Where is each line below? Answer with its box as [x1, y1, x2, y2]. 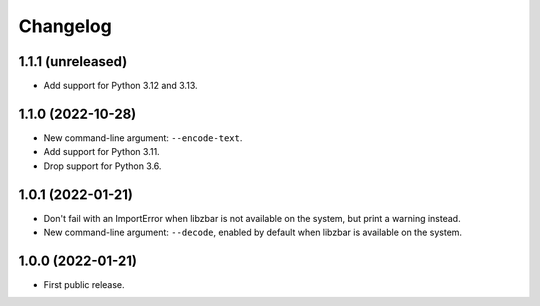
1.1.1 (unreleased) [18, 53, 128, 70]
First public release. [43, 278, 125, 290]
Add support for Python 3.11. [43, 146, 160, 158]
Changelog [18, 15, 112, 37]
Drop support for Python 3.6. [43, 160, 162, 172]
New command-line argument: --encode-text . [43, 131, 243, 144]
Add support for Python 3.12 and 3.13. [43, 80, 198, 92]
